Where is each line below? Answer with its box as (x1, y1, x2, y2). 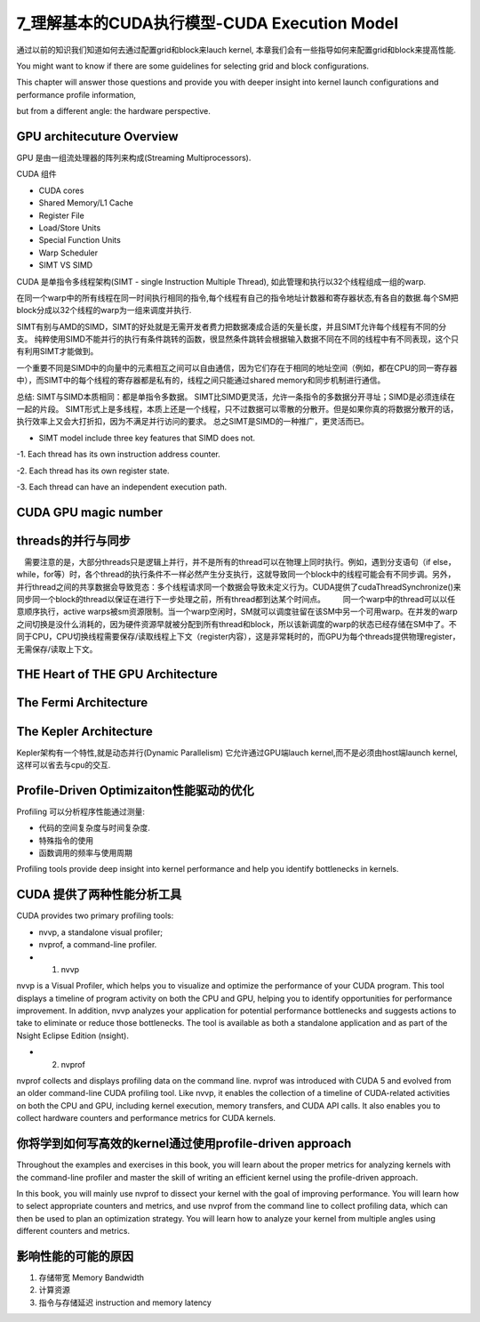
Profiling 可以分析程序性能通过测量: (16, 806, 146, 817)
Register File (38, 210, 84, 221)
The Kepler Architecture (16, 723, 153, 738)
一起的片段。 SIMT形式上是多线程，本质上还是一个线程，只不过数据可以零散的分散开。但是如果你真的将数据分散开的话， (16, 404, 459, 415)
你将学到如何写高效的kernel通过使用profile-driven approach (16, 1136, 352, 1151)
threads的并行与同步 (16, 533, 131, 548)
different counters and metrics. (16, 1226, 131, 1237)
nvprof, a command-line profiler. (38, 939, 157, 950)
